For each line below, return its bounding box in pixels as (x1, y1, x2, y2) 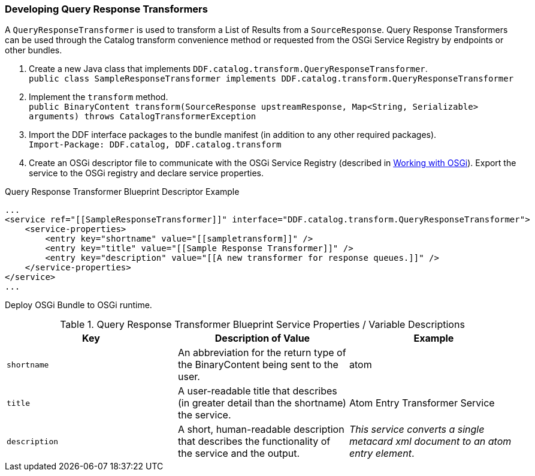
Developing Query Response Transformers (5, 3, 208, 15)
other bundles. (5, 45, 62, 56)
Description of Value (214, 332, 310, 345)
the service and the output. (177, 447, 300, 460)
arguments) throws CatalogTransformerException (29, 112, 256, 122)
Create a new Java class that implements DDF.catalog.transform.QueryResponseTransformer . (29, 64, 428, 74)
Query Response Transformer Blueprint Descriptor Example (5, 186, 240, 197)
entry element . (349, 447, 415, 460)
